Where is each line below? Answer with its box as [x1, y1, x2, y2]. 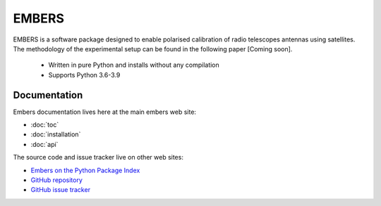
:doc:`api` [30, 140, 59, 148]
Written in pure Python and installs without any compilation [48, 60, 220, 70]
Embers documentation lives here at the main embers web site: [13, 108, 197, 116]
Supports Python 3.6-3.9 [48, 70, 121, 79]
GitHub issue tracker [30, 186, 91, 194]
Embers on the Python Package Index [30, 166, 140, 174]
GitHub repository [30, 176, 83, 184]
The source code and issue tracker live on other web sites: [13, 153, 183, 162]
